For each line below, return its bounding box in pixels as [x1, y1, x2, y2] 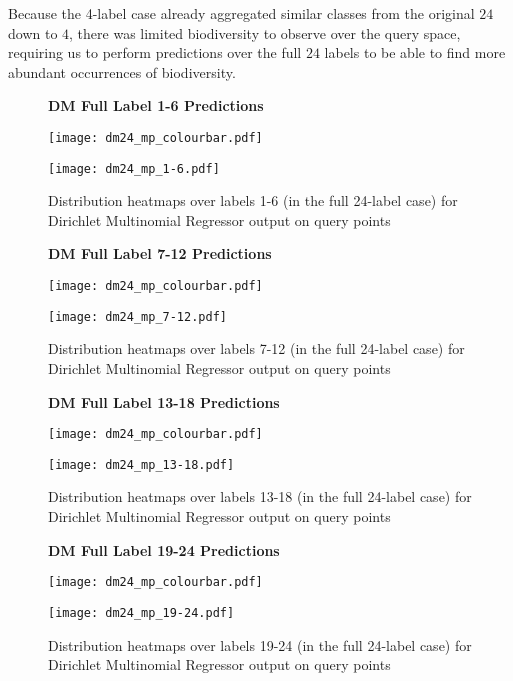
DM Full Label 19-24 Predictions [48, 539, 280, 560]
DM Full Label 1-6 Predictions [48, 95, 264, 116]
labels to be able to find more [324, 42, 506, 63]
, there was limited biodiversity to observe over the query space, [69, 22, 461, 43]
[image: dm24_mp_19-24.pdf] [48, 605, 235, 620]
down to [8, 22, 58, 43]
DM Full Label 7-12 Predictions [48, 243, 272, 264]
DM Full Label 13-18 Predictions [48, 391, 280, 412]
